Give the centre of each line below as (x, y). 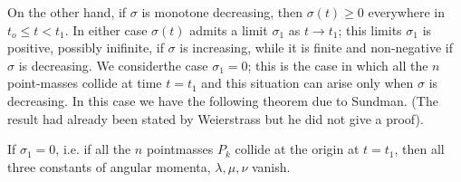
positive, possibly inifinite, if (86, 48)
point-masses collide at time (85, 83)
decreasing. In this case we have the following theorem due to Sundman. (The (223, 100)
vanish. (271, 166)
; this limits (370, 29)
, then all (419, 149)
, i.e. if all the (93, 149)
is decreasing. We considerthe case (113, 65)
